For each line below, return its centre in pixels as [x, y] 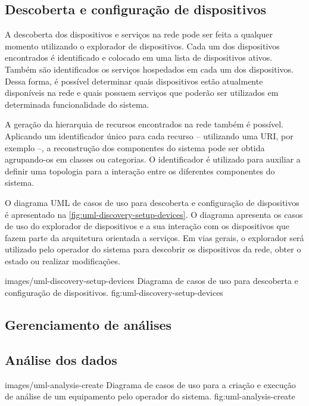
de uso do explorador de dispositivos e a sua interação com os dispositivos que [147, 226]
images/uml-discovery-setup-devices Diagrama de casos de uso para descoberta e [152, 281]
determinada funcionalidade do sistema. [77, 104]
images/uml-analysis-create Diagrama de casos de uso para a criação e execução [150, 384]
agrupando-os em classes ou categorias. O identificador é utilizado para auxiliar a [153, 159]
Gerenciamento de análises [88, 325]
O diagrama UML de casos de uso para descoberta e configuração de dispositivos [152, 202]
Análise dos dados [61, 359]
